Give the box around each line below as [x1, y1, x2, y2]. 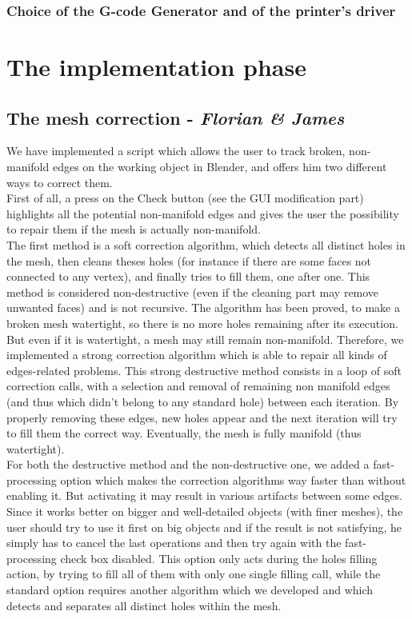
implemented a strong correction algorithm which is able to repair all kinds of [6, 346, 387, 363]
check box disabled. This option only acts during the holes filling [60, 549, 378, 566]
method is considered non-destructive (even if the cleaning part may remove [6, 283, 379, 300]
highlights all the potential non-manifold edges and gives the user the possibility [6, 205, 399, 222]
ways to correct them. [6, 174, 113, 190]
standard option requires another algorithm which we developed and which [6, 581, 374, 598]
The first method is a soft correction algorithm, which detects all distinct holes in [6, 236, 406, 253]
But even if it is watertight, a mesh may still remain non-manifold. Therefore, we [6, 330, 404, 347]
